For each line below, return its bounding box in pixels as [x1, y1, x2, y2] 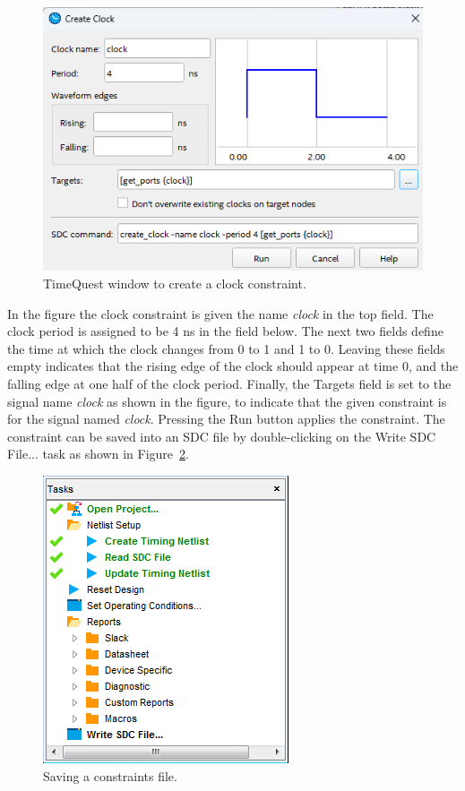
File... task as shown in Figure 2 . [7, 444, 189, 463]
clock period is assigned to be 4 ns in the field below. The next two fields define [7, 322, 443, 340]
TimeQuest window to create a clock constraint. [43, 274, 306, 293]
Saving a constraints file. [43, 766, 177, 785]
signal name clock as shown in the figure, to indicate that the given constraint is [7, 391, 447, 410]
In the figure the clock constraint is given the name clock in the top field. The [7, 304, 434, 322]
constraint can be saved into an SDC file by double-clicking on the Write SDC [7, 426, 436, 445]
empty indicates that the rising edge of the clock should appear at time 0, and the [7, 357, 459, 375]
